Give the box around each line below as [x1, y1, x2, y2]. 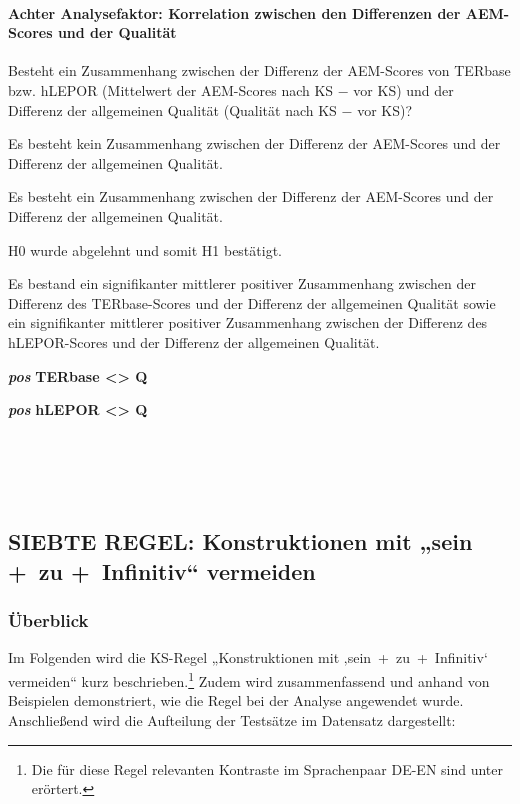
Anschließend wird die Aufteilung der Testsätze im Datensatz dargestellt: [8, 709, 456, 730]
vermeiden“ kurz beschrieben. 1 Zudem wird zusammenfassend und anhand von [8, 668, 490, 691]
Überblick [8, 608, 89, 633]
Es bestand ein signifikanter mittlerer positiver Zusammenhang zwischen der [8, 273, 476, 294]
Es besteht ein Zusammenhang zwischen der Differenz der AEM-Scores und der [8, 186, 494, 207]
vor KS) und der [353, 79, 454, 100]
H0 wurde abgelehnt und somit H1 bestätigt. [8, 239, 282, 260]
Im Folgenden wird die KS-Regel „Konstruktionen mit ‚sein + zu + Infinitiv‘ [8, 647, 488, 668]
